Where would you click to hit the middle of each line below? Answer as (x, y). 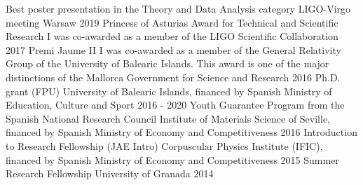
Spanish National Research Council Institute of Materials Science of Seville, (168, 118)
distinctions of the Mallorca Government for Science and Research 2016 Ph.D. (173, 77)
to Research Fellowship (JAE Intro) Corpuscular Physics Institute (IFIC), (164, 145)
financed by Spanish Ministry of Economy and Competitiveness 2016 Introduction (181, 132)
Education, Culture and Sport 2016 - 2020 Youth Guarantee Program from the (175, 105)
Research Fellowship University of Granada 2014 (110, 173)
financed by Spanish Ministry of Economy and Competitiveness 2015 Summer (172, 159)
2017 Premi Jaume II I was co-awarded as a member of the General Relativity (173, 49)
